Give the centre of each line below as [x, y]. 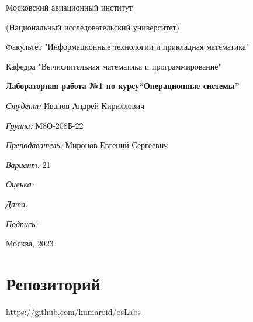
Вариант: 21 [28, 164]
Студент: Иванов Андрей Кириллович [75, 105]
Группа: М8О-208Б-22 [45, 125]
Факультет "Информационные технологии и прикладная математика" [128, 47]
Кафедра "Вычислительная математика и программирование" [114, 66]
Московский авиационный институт [69, 7]
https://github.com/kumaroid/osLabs [74, 311]
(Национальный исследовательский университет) [93, 27]
